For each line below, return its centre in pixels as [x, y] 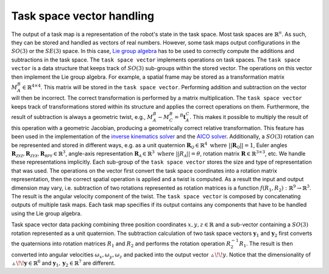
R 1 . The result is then [266, 244]
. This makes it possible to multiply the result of [249, 117]
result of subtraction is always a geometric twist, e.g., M [82, 117]
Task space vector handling [83, 16]
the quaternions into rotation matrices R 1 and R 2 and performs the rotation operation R [121, 244]
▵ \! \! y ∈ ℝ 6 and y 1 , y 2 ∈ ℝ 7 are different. [64, 263]
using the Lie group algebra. [47, 213]
